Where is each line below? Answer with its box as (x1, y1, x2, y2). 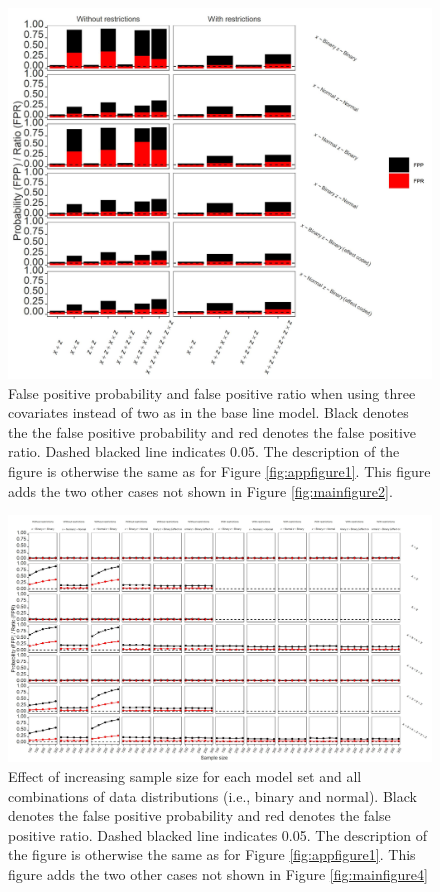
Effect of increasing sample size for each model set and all (8, 765, 362, 786)
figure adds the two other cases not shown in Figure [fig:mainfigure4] (8, 863, 428, 884)
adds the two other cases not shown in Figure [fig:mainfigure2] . (8, 480, 393, 501)
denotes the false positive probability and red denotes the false (8, 805, 391, 826)
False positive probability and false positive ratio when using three (8, 382, 416, 403)
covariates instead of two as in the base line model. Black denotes (8, 402, 409, 423)
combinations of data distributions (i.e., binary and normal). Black (8, 785, 417, 806)
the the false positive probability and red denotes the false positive (8, 421, 417, 442)
